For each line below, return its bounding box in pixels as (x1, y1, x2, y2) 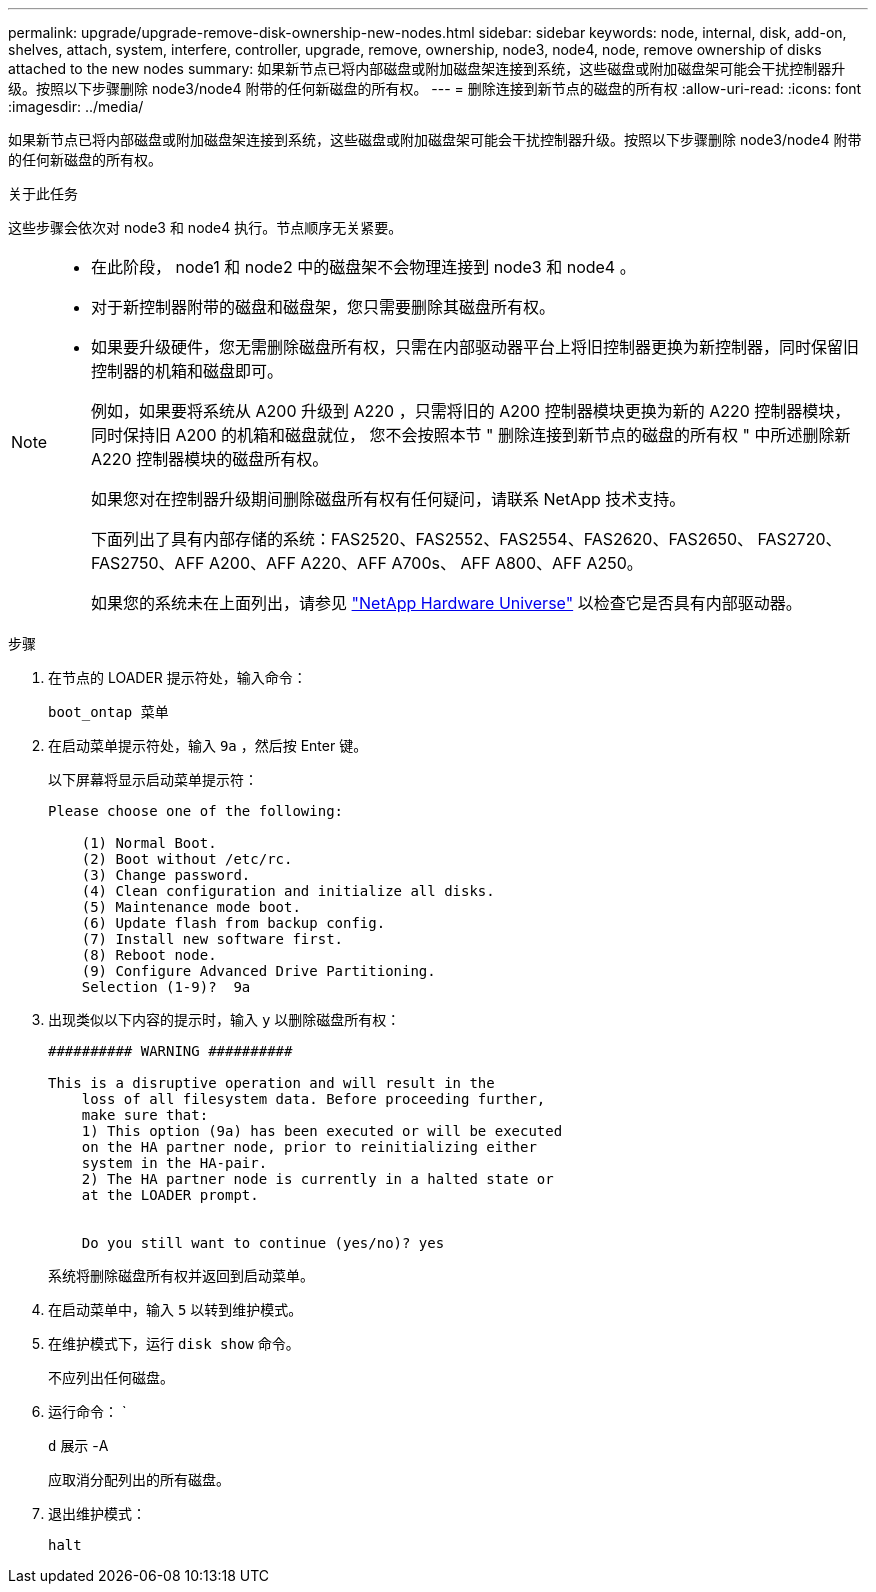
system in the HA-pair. (81, 1155, 268, 1171)
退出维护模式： (48, 1505, 146, 1522)
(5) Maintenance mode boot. (81, 899, 301, 915)
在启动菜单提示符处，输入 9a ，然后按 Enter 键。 (48, 737, 368, 754)
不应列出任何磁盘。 (48, 1369, 174, 1386)
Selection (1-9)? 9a (81, 979, 251, 995)
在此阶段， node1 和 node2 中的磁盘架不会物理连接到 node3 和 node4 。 (91, 257, 636, 277)
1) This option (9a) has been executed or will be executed (81, 1123, 563, 1139)
